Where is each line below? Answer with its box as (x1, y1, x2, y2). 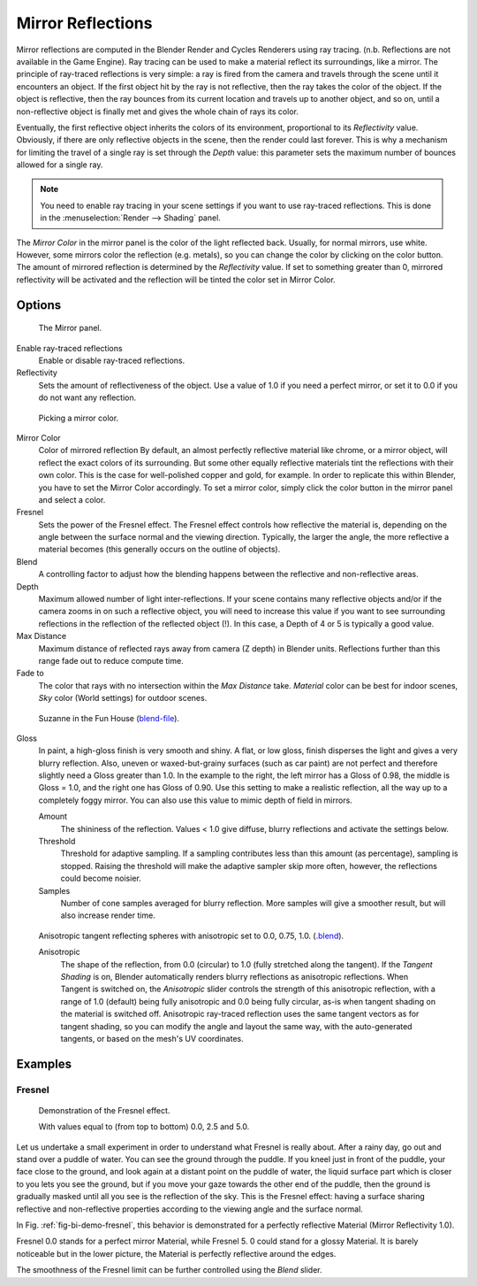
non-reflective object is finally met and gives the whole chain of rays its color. (16, 106, 299, 117)
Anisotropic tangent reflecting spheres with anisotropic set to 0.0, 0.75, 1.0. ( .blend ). (38, 930, 344, 941)
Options (16, 297, 62, 312)
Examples (16, 1056, 72, 1071)
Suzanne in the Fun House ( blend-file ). (38, 712, 180, 723)
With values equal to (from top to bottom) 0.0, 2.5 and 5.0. (38, 1121, 250, 1132)
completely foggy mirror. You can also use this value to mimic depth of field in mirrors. (38, 795, 352, 805)
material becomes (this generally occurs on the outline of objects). (38, 544, 281, 555)
